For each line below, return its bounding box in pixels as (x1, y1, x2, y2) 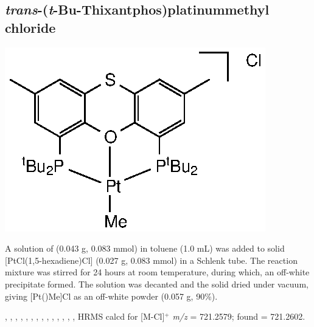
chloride (5, 18, 56, 36)
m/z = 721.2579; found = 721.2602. (172, 310, 305, 323)
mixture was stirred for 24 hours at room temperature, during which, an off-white (5, 266, 310, 278)
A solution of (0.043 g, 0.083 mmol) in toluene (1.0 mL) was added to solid (5, 242, 285, 255)
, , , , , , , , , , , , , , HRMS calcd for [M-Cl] (5, 310, 165, 323)
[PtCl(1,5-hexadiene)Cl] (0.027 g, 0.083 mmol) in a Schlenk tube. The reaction (5, 253, 298, 266)
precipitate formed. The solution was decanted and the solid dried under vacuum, (5, 277, 309, 290)
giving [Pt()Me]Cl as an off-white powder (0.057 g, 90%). (5, 289, 218, 302)
